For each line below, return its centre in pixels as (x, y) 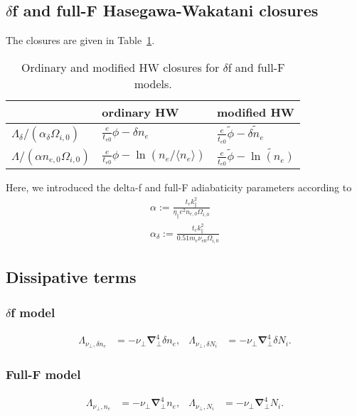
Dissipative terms (71, 277)
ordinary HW (140, 112)
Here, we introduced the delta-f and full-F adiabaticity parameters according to (179, 187)
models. (153, 83)
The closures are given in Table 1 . (80, 40)
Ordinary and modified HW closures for (121, 67)
